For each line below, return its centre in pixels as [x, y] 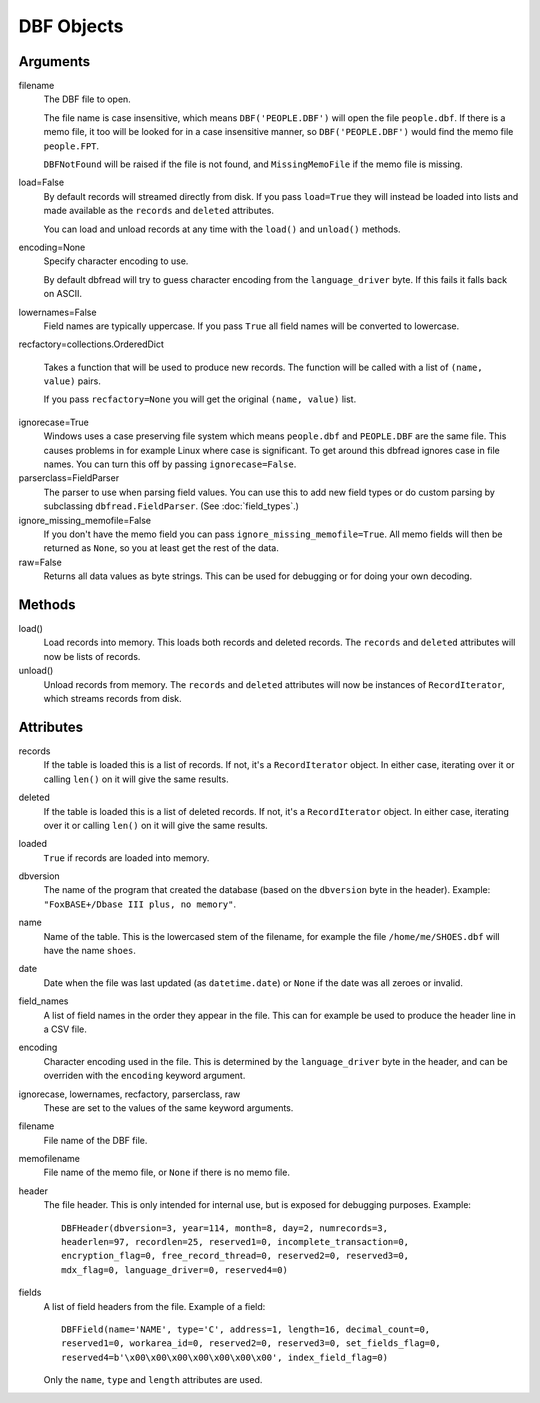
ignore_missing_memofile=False [85, 520]
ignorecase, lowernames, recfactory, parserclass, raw [129, 1094]
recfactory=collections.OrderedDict [91, 344]
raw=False [40, 562]
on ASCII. [63, 294]
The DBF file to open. [87, 99]
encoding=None [52, 247]
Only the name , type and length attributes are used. [153, 1380]
